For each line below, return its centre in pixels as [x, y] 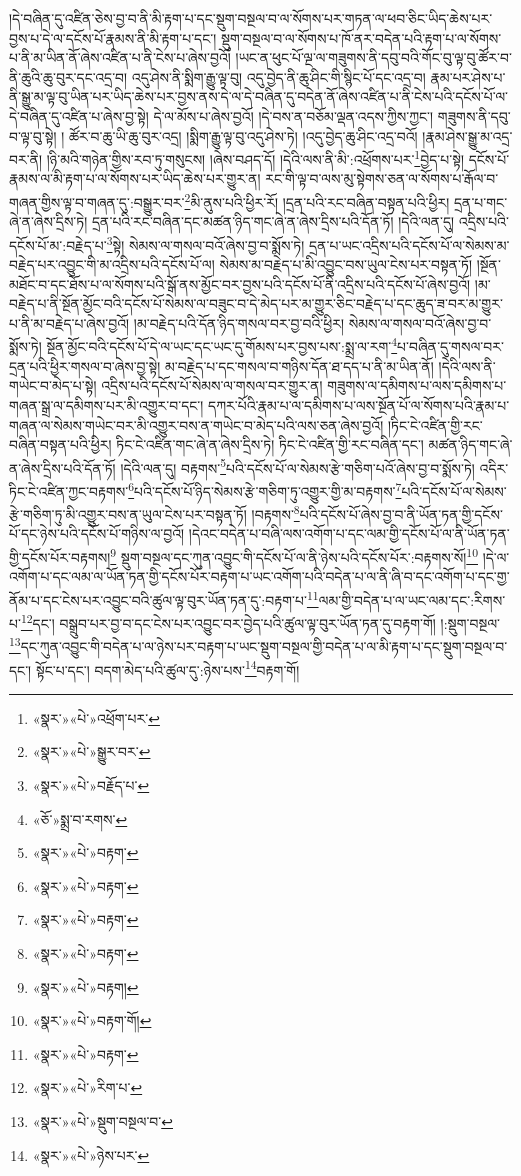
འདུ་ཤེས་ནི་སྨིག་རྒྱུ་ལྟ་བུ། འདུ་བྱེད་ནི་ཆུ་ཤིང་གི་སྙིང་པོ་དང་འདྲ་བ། [278, 76]
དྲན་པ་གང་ [480, 201]
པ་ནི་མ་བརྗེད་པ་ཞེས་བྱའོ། [69, 322]
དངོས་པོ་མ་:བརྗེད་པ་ [58, 244]
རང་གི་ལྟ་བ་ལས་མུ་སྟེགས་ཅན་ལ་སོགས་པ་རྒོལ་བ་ [382, 178]
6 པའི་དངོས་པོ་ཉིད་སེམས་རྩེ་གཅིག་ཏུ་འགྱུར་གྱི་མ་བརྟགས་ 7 [265, 489]
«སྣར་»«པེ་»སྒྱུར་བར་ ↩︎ [91, 751]
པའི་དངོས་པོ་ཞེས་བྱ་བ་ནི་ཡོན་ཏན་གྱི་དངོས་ [401, 513]
